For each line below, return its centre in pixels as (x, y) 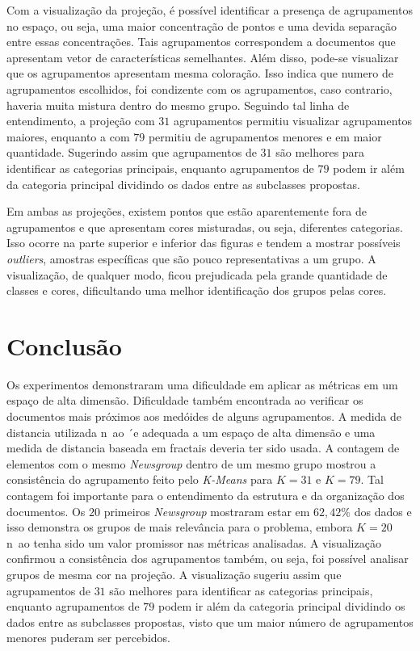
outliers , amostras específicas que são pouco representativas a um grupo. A (191, 258)
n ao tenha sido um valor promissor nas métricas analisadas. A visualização (194, 542)
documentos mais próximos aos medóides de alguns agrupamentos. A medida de (204, 416)
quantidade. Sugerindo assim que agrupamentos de (132, 152)
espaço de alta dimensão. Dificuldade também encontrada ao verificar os (185, 400)
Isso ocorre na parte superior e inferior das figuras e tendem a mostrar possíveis (204, 243)
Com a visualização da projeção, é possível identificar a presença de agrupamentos (210, 10)
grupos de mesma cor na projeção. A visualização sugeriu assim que (174, 574)
